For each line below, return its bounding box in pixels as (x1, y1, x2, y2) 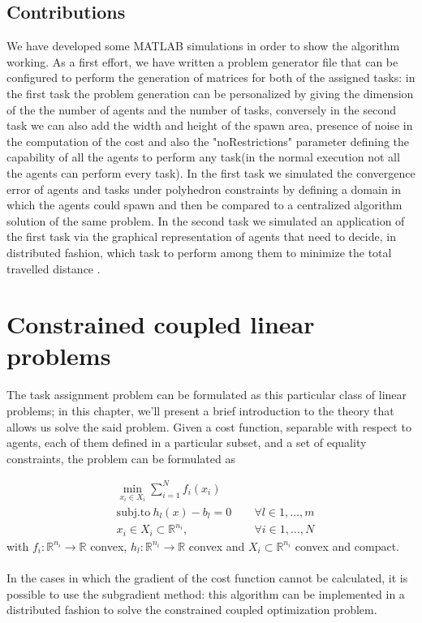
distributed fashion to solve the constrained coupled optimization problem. (6, 601, 377, 618)
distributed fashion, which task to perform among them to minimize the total (6, 243, 392, 260)
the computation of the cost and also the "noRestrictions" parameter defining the (6, 132, 410, 149)
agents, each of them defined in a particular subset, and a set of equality (6, 434, 367, 451)
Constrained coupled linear (6, 307, 315, 341)
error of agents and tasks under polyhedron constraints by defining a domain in (6, 180, 402, 197)
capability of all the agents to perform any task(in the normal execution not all (6, 148, 400, 165)
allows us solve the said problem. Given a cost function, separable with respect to (6, 418, 411, 435)
